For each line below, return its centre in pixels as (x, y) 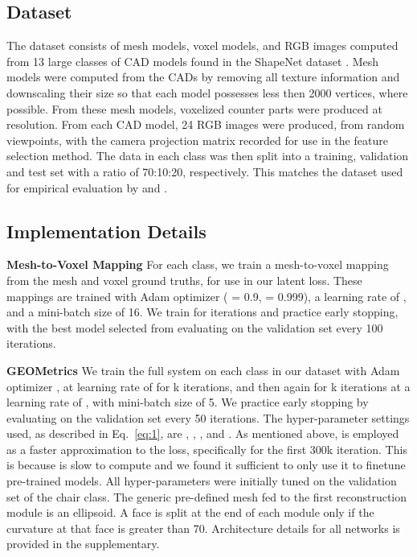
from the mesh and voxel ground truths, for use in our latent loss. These (184, 280)
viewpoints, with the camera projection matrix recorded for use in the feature (197, 140)
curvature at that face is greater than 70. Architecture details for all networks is (203, 528)
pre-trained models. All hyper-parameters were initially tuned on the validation (202, 481)
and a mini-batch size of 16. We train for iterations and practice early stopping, (202, 312)
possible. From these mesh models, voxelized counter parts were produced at (194, 108)
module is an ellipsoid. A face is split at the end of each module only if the (190, 512)
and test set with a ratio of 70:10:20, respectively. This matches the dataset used (205, 171)
